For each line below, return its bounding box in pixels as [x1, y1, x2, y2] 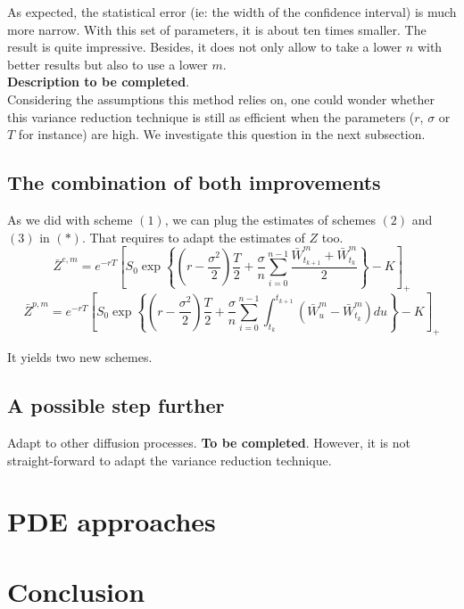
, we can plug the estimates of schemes [164, 210, 376, 228]
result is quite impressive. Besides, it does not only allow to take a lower [7, 37, 402, 56]
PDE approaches [7, 503, 216, 539]
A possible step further [7, 391, 225, 419]
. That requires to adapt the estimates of [81, 227, 305, 246]
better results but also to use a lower [7, 54, 208, 73]
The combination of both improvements [7, 169, 381, 196]
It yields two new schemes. [7, 348, 153, 366]
